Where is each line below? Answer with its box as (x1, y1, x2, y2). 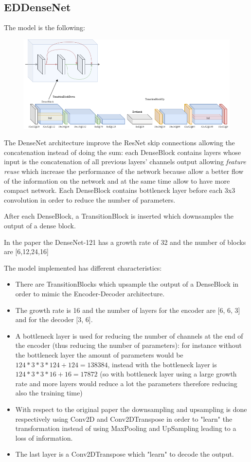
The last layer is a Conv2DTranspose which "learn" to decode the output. (15, 449, 234, 459)
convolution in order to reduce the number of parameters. (4, 194, 176, 205)
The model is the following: (4, 22, 85, 33)
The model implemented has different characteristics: (4, 262, 162, 273)
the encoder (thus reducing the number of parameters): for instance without (15, 340, 242, 350)
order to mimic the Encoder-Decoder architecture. (15, 288, 165, 298)
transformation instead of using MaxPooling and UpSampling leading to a (15, 423, 236, 433)
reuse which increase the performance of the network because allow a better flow (4, 166, 244, 176)
